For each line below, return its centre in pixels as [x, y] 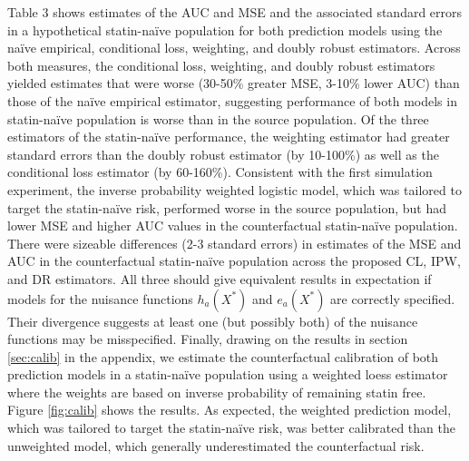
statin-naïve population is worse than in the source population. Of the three [218, 118]
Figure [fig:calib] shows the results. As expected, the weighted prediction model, [230, 410]
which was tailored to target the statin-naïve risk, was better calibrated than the [231, 428]
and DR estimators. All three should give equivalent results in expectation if [220, 278]
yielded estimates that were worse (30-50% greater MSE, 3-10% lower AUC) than [234, 83]
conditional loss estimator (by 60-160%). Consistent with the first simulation [220, 172]
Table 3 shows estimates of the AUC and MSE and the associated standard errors [235, 12]
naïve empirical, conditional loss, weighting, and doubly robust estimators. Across [234, 48]
